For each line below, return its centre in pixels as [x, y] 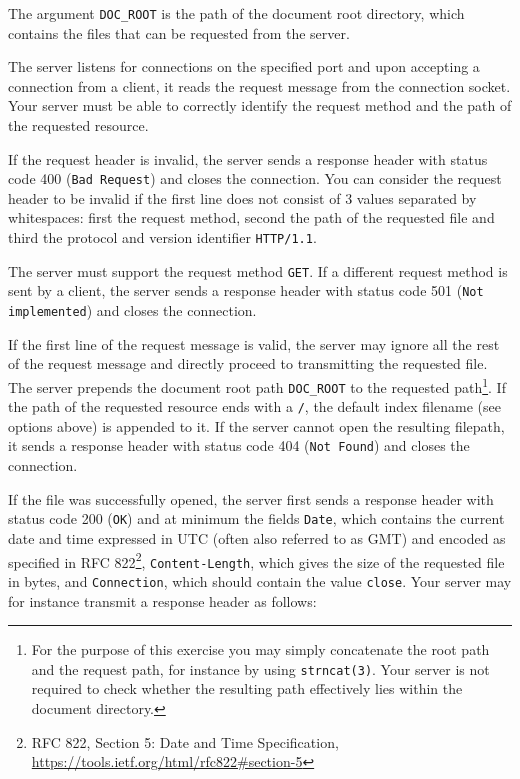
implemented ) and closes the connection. [132, 310]
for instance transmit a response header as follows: [162, 600]
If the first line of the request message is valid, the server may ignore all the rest [254, 343]
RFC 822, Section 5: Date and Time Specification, [185, 741]
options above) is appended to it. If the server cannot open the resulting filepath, [256, 425]
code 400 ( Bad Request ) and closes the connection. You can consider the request [255, 178]
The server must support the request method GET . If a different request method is [258, 270]
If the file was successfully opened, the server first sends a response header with [251, 498]
